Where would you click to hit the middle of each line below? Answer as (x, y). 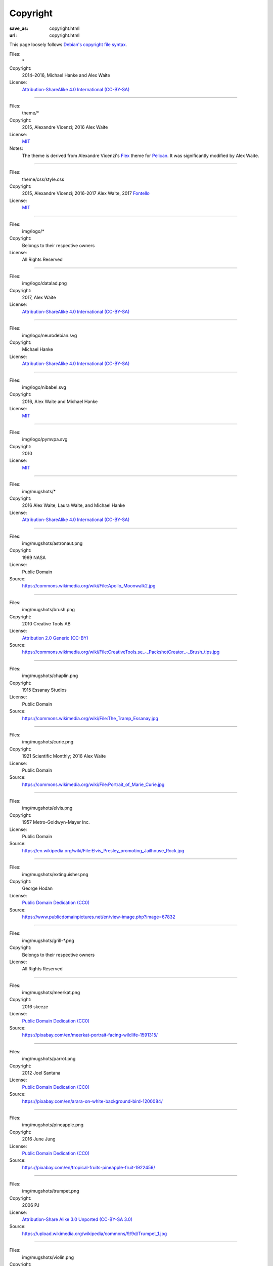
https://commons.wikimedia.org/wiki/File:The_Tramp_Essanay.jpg (90, 718)
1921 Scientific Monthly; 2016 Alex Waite (64, 756)
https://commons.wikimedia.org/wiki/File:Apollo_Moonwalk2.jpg (89, 586)
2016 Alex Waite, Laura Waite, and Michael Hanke (74, 505)
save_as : (19, 28)
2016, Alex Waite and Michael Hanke (60, 401)
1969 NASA (34, 558)
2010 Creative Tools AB (46, 623)
